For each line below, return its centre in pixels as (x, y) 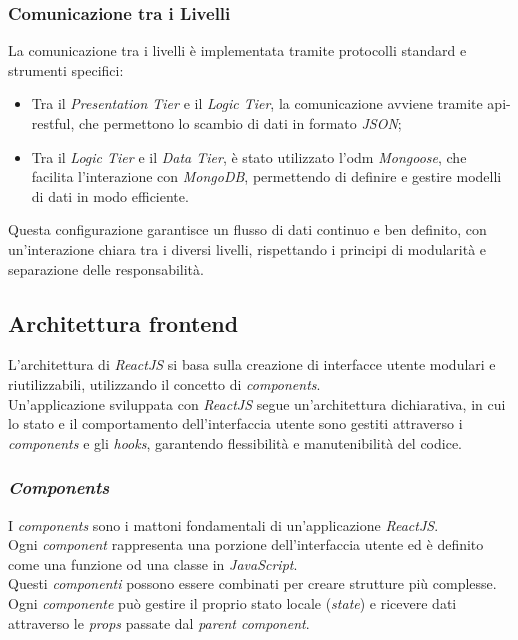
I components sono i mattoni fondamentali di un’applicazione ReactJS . (223, 524)
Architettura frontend (123, 322)
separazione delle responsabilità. (106, 268)
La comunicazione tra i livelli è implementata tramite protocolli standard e (237, 50)
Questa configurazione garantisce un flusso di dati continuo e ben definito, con (247, 229)
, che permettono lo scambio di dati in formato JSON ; (236, 123)
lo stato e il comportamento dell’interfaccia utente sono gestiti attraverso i (235, 423)
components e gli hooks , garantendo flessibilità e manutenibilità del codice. (235, 442)
